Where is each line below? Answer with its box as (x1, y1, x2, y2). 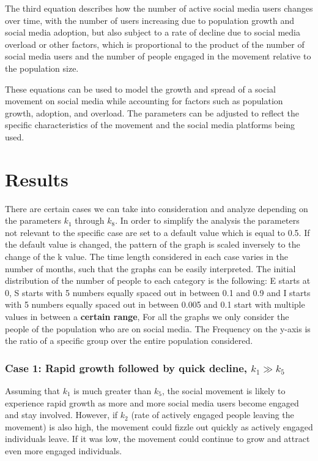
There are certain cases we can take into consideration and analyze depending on (5, 202, 308, 215)
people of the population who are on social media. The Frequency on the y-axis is (5, 322, 311, 335)
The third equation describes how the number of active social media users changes (5, 2, 313, 14)
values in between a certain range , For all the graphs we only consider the (5, 310, 289, 322)
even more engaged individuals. (5, 444, 122, 457)
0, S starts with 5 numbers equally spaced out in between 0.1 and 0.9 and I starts (5, 286, 311, 299)
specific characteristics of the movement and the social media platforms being (5, 118, 295, 131)
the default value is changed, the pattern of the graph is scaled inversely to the (5, 238, 300, 251)
